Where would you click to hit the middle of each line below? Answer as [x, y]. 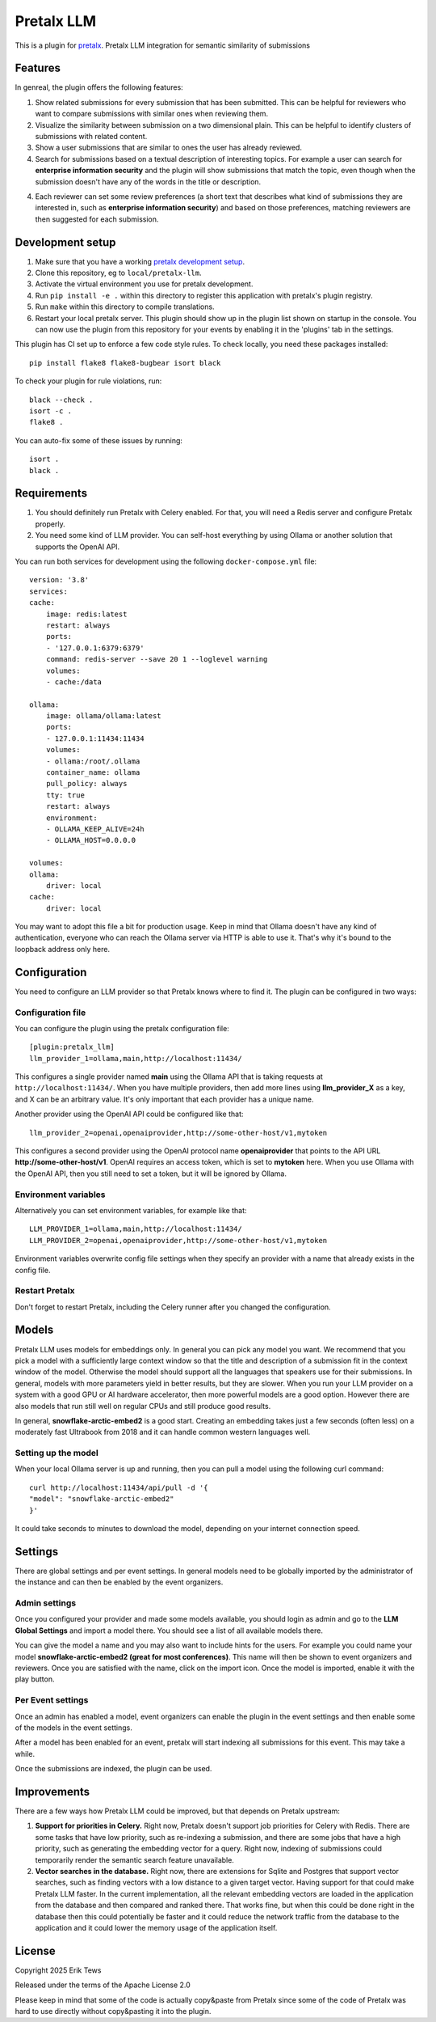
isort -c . [51, 411]
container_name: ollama [93, 773]
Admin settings [46, 1603]
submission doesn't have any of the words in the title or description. [148, 181]
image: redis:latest [86, 614]
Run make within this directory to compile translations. [125, 307]
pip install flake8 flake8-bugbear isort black [125, 363]
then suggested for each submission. [97, 219]
